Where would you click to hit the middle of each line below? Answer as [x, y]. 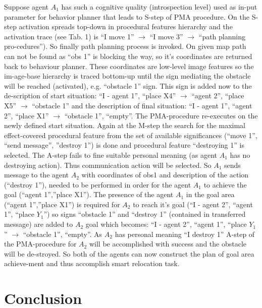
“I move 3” [166, 36]
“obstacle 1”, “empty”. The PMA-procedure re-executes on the [161, 115]
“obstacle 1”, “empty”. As [63, 234]
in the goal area [210, 194]
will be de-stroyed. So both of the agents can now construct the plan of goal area [129, 253]
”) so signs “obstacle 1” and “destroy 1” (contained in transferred [145, 214]
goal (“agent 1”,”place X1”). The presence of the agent [89, 194]
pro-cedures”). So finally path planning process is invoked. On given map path [125, 46]
